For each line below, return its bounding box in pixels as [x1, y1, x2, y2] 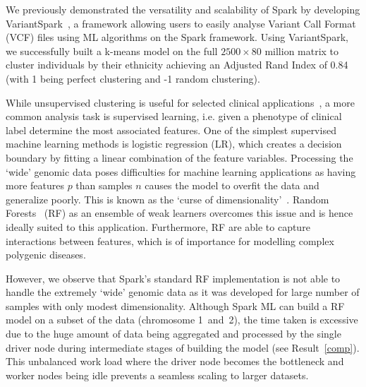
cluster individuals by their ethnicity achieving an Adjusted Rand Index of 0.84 [6, 57, 348, 72]
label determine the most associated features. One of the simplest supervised [6, 122, 336, 137]
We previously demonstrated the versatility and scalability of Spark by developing [6, 2, 360, 16]
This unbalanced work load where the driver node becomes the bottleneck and [6, 354, 344, 369]
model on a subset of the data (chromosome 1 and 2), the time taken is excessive [6, 312, 358, 327]
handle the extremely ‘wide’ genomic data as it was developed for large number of [6, 285, 360, 299]
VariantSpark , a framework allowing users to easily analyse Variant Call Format [6, 16, 356, 30]
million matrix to [264, 43, 339, 58]
